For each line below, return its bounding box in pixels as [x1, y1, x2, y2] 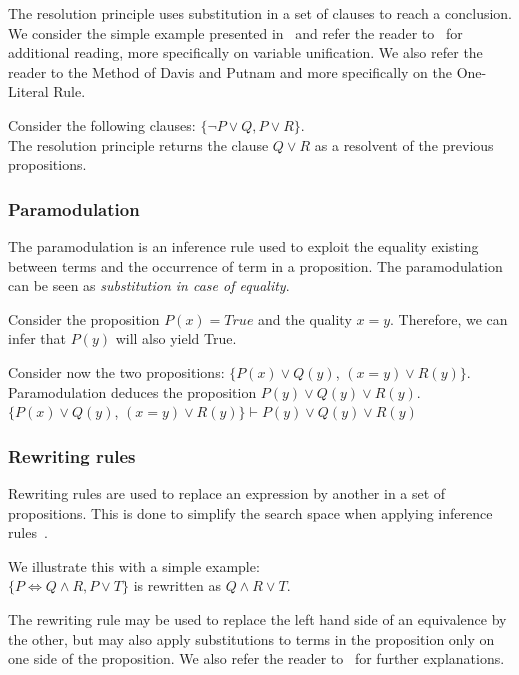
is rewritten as [133, 575, 221, 596]
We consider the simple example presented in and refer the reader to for [8, 22, 463, 43]
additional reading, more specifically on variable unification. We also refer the [8, 42, 483, 63]
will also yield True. [115, 328, 237, 349]
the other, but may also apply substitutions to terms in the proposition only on [8, 628, 495, 649]
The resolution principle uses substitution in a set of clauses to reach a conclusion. [8, 3, 513, 23]
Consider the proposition [8, 308, 160, 329]
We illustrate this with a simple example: [8, 555, 260, 576]
